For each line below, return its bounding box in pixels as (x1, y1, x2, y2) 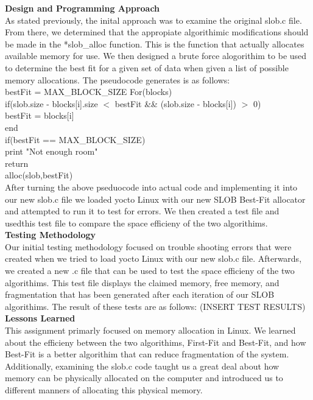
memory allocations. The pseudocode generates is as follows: (5, 73, 230, 86)
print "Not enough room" (5, 145, 98, 158)
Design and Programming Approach (5, 2, 160, 14)
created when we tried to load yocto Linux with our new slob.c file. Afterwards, (5, 252, 302, 265)
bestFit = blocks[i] (5, 109, 74, 122)
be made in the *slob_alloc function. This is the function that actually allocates (5, 37, 304, 50)
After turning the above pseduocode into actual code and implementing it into (5, 180, 298, 193)
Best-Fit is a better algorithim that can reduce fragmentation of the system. (5, 348, 289, 360)
